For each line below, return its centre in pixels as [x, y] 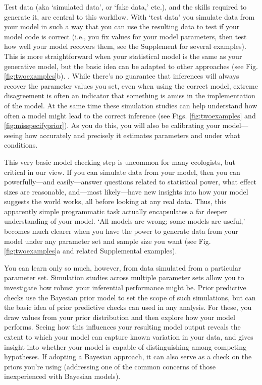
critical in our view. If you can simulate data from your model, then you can [122, 172]
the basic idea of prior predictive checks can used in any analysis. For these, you [128, 307]
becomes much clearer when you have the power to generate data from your [121, 231]
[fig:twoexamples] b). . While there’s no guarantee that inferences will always [122, 76]
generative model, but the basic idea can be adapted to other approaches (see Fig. [131, 66]
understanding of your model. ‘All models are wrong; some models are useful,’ [125, 221]
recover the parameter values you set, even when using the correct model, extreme [131, 85]
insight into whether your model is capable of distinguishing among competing [125, 346]
